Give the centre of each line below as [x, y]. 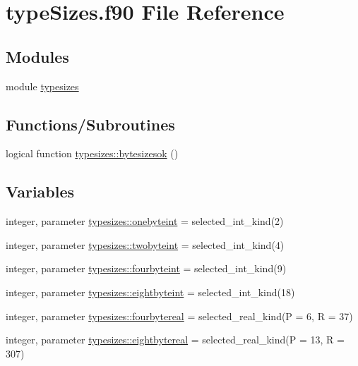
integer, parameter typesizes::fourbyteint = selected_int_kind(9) [146, 268]
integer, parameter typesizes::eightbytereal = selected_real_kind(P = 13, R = [175, 340]
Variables [40, 191]
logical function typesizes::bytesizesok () [92, 153]
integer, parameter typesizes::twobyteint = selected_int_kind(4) [145, 244]
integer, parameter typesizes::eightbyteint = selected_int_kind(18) [150, 292]
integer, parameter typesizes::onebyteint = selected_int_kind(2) [145, 221]
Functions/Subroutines [90, 124]
